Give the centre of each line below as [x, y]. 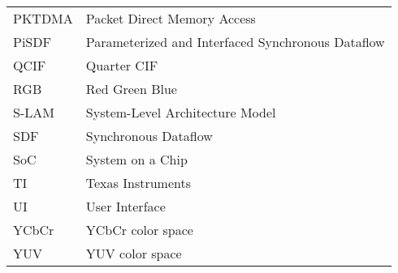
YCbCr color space [139, 230]
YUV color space [134, 253]
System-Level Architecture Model [181, 112]
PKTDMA [43, 18]
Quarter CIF [122, 65]
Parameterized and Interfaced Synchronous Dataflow [235, 42]
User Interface [125, 206]
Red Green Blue [131, 89]
